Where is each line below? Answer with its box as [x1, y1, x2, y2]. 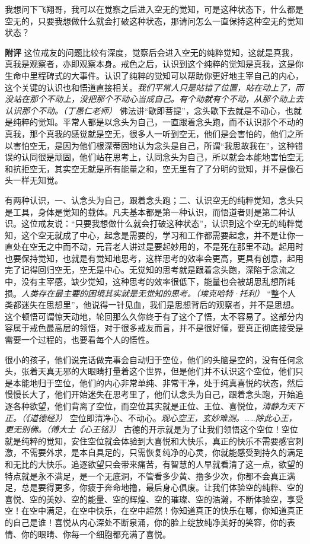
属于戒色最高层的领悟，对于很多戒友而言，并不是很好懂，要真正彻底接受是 [12, 322, 303, 334]
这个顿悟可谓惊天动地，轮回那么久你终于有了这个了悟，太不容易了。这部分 [5, 310, 295, 322]
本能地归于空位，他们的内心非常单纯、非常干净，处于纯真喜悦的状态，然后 [12, 376, 303, 389]
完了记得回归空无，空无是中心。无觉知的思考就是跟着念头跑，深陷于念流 [5, 263, 287, 276]
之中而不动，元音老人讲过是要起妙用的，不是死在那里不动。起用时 [46, 240, 303, 253]
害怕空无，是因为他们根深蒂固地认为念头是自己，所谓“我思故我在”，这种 [12, 139, 295, 151]
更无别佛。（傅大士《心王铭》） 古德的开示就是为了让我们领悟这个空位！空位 [5, 423, 298, 435]
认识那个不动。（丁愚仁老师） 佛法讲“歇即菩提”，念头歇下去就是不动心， [5, 104, 285, 116]
